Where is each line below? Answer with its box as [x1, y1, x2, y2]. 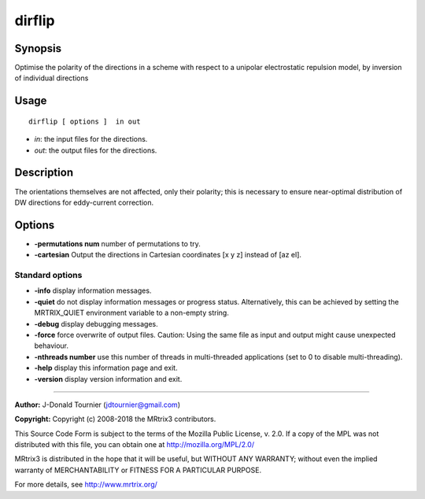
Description [14, 166, 74, 179]
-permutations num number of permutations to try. [34, 238, 201, 248]
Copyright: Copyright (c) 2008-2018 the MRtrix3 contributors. [14, 414, 216, 424]
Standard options [14, 270, 83, 280]
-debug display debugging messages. [34, 319, 159, 328]
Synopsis [14, 42, 62, 55]
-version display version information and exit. [34, 374, 183, 383]
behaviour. [34, 341, 69, 350]
